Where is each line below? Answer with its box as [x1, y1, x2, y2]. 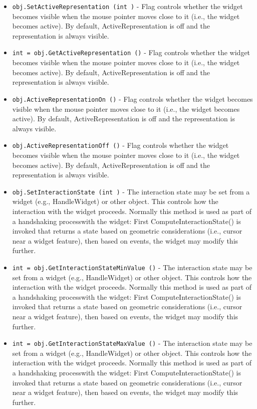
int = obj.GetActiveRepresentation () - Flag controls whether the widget [12, 47, 250, 58]
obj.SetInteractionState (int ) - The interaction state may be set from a [12, 186, 250, 196]
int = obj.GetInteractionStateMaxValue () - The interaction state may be [12, 338, 252, 348]
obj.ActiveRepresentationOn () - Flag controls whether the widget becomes [12, 93, 253, 104]
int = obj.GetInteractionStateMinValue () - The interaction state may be [12, 262, 252, 272]
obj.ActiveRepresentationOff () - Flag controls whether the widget [12, 140, 229, 150]
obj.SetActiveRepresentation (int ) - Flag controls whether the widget [12, 1, 243, 11]
